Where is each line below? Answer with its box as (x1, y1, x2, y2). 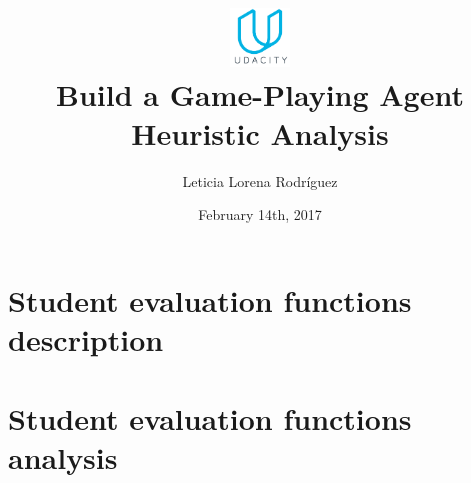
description (8, 319, 164, 360)
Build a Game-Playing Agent (56, 73, 464, 114)
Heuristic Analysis (131, 112, 389, 153)
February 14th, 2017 (198, 204, 322, 225)
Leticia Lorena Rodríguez (182, 170, 338, 191)
